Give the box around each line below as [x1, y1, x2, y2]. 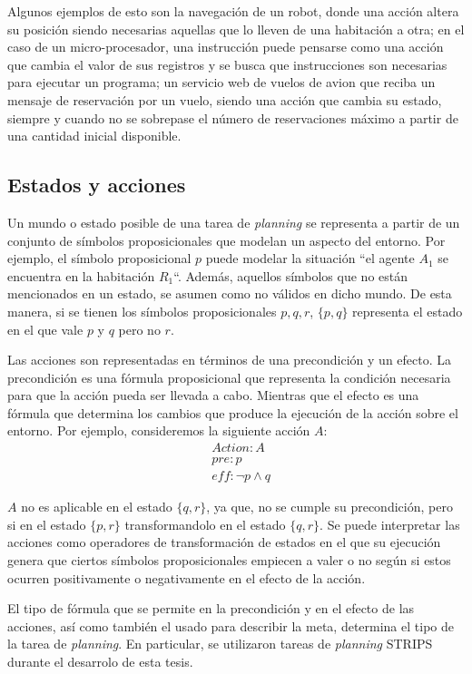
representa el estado [352, 301, 463, 320]
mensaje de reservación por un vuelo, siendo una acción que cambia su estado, [7, 90, 442, 109]
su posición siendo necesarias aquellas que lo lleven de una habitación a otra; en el [7, 19, 465, 38]
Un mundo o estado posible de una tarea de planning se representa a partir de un [7, 212, 460, 231]
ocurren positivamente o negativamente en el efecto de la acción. [7, 568, 366, 587]
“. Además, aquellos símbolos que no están [173, 266, 408, 285]
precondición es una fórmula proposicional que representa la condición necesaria [7, 367, 451, 386]
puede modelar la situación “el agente [205, 249, 415, 268]
